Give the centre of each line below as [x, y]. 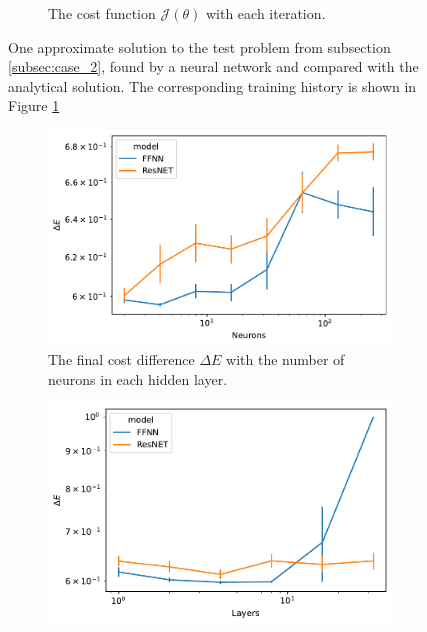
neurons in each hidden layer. [138, 378]
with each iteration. [265, 13]
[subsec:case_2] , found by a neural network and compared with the [213, 66]
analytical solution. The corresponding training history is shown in [212, 85]
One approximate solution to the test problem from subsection [199, 46]
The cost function [102, 13]
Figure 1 [34, 105]
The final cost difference [121, 359]
